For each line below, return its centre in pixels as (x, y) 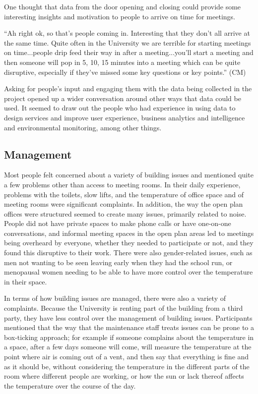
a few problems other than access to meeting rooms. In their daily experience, (122, 184)
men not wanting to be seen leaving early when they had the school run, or (118, 262)
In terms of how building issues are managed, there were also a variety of (115, 298)
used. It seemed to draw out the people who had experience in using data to (120, 108)
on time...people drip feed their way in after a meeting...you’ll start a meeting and (129, 52)
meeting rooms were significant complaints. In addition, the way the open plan (124, 204)
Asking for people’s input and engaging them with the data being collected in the (128, 88)
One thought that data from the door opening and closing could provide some (123, 6)
